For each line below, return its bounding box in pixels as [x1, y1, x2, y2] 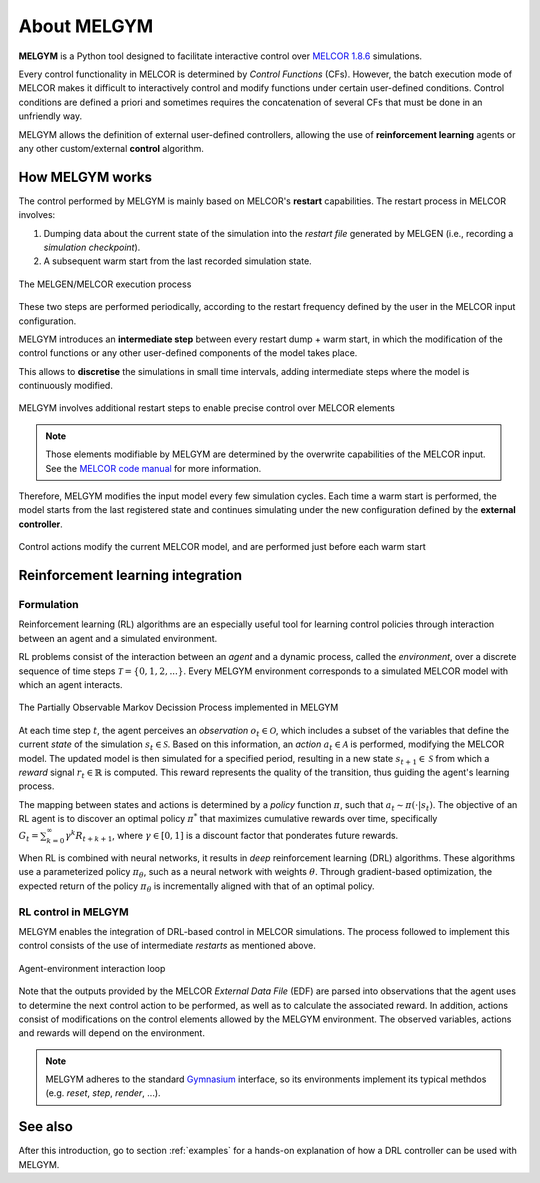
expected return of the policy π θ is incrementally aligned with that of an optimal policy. [18, 880, 375, 894]
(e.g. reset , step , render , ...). [45, 1087, 161, 1099]
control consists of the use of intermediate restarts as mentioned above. [18, 940, 317, 952]
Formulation [18, 598, 79, 611]
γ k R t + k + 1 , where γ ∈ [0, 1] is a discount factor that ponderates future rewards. [65, 828, 399, 844]
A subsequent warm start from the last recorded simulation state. [43, 255, 312, 267]
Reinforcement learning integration [18, 567, 243, 584]
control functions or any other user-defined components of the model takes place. [18, 347, 358, 359]
